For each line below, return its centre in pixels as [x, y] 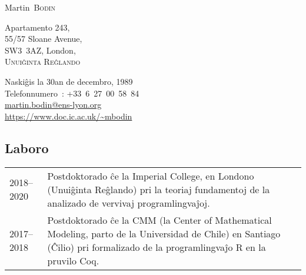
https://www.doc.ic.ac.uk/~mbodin [69, 116]
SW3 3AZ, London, [40, 50]
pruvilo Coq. [73, 260]
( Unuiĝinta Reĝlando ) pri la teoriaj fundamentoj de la [159, 189]
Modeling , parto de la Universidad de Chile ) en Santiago [164, 233]
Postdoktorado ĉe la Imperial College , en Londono [151, 175]
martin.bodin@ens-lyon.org [53, 105]
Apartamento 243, [37, 27]
